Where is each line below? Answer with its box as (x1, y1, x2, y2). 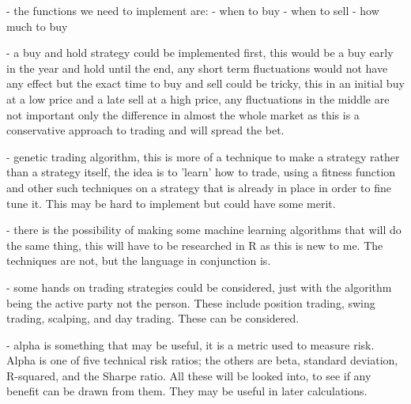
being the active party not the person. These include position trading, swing (6, 294, 375, 311)
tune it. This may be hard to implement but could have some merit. (6, 194, 336, 211)
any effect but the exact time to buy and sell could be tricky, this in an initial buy (6, 75, 405, 92)
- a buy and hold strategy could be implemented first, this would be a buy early (6, 44, 394, 61)
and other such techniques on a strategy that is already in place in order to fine (6, 179, 392, 195)
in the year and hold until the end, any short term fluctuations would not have (6, 59, 388, 76)
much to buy (6, 17, 68, 34)
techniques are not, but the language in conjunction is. (6, 252, 271, 269)
